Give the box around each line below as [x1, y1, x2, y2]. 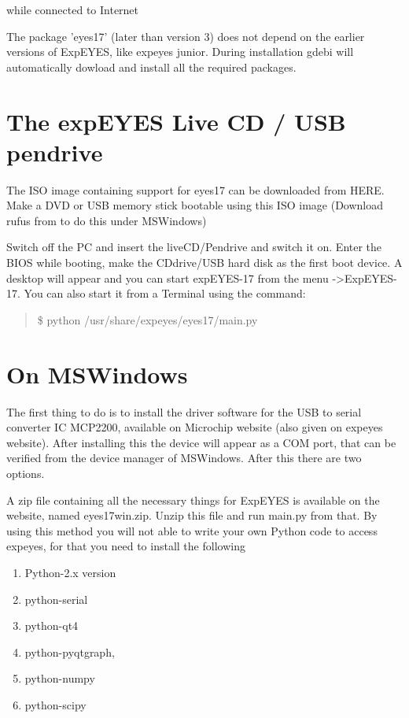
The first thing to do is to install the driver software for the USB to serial [6, 403, 362, 420]
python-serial [24, 590, 88, 607]
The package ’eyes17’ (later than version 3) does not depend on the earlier [6, 28, 365, 44]
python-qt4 [24, 617, 79, 634]
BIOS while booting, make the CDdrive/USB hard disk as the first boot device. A [6, 254, 403, 271]
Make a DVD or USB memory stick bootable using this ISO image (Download [6, 197, 384, 213]
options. [6, 464, 45, 481]
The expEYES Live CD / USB [6, 105, 346, 137]
